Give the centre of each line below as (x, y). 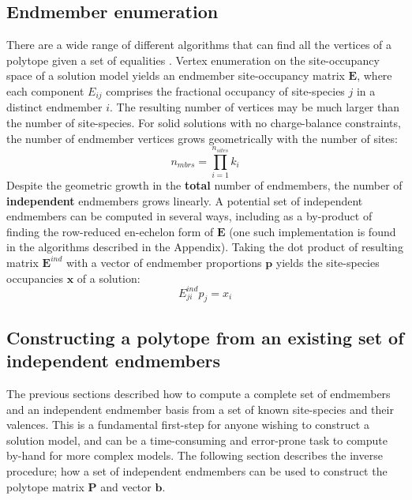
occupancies (35, 278)
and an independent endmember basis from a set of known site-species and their (200, 409)
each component (45, 90)
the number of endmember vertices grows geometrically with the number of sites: (202, 138)
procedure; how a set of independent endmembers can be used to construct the (197, 471)
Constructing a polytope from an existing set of (205, 337)
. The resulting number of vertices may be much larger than (255, 107)
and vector (126, 486)
